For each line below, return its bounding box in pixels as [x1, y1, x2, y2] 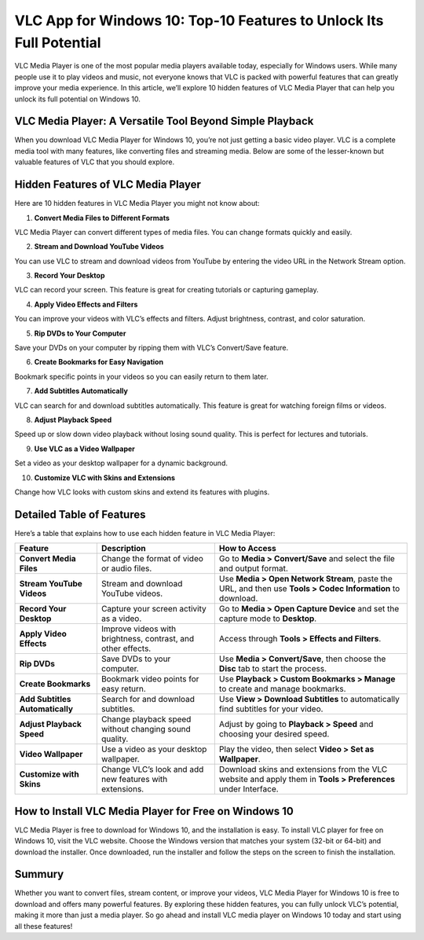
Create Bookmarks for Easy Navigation [34, 358, 164, 367]
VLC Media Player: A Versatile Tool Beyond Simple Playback [14, 115, 314, 128]
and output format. [218, 563, 288, 574]
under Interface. [218, 784, 279, 795]
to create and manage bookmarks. [218, 684, 346, 695]
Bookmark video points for [101, 674, 199, 685]
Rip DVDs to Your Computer [34, 329, 126, 338]
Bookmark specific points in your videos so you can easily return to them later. [14, 372, 269, 381]
